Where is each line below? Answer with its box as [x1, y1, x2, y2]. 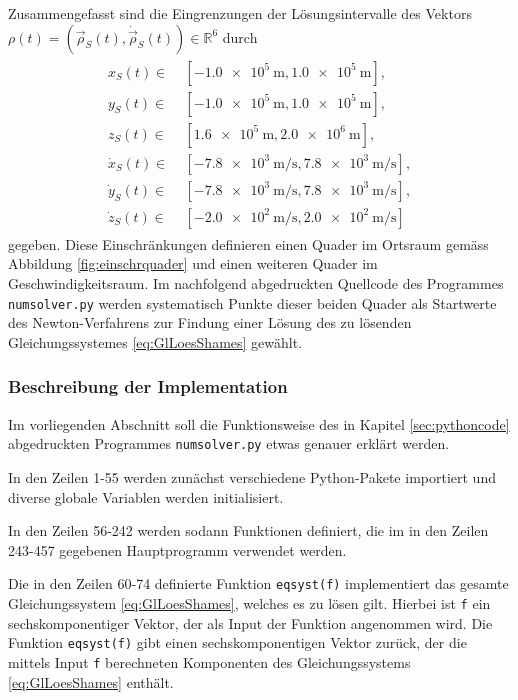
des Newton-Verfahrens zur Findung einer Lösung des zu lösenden [8, 312, 412, 333]
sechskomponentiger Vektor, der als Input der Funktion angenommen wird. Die [8, 612, 493, 633]
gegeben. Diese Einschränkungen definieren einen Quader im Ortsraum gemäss [8, 233, 489, 254]
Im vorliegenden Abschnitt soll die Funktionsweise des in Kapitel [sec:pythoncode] [8, 413, 510, 434]
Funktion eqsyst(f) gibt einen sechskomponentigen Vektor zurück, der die [8, 632, 467, 653]
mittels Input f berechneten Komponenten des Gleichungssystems [8, 651, 411, 672]
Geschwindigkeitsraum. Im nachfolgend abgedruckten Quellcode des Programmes [8, 273, 504, 293]
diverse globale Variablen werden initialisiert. [8, 486, 284, 507]
